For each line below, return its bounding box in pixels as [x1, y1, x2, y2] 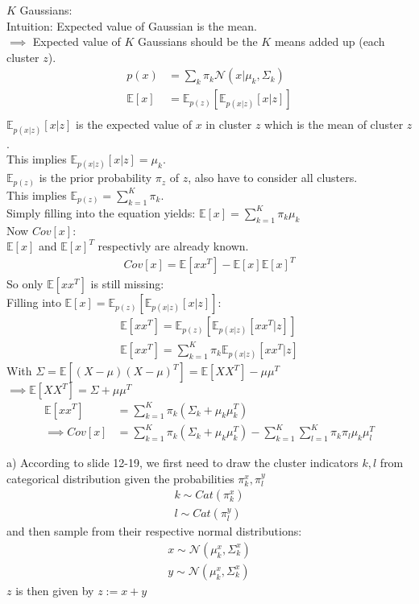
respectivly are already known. [97, 238, 249, 254]
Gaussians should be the [138, 33, 258, 50]
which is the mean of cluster [264, 116, 404, 133]
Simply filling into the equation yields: [6, 204, 196, 221]
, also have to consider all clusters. [188, 169, 358, 186]
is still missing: [90, 275, 164, 292]
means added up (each [274, 33, 385, 50]
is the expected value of [76, 116, 193, 133]
